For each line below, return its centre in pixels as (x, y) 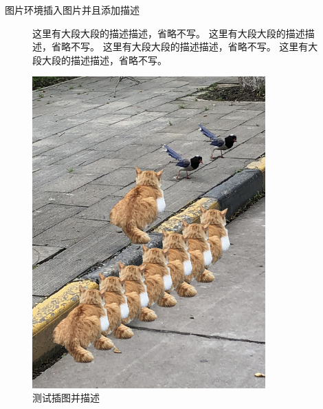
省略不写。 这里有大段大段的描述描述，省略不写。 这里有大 (185, 46)
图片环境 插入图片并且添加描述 (72, 10)
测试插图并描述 (66, 398)
